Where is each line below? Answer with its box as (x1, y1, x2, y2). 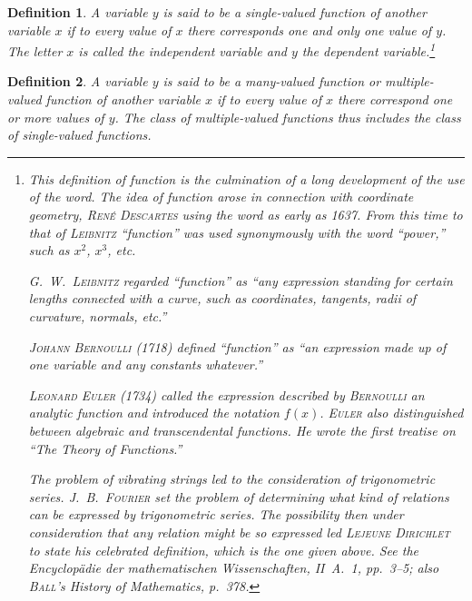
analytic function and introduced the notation (28, 403, 280, 422)
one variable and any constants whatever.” (28, 355, 263, 374)
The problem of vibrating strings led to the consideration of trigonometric (28, 469, 436, 488)
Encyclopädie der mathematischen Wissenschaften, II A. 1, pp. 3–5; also (28, 558, 439, 577)
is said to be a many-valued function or (162, 72, 381, 91)
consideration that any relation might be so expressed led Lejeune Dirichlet (28, 522, 450, 541)
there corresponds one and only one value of (187, 20, 432, 39)
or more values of (7, 107, 104, 126)
